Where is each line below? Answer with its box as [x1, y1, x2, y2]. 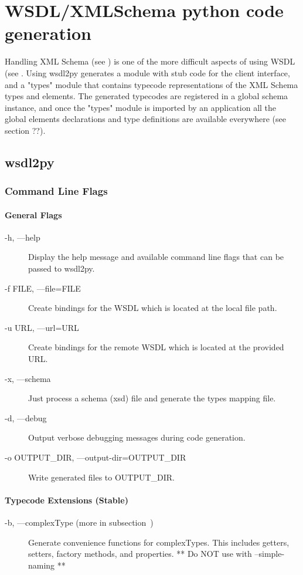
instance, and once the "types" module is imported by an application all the [5, 101, 277, 113]
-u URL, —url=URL [5, 321, 79, 333]
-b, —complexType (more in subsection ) [5, 516, 154, 528]
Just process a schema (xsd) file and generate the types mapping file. [28, 392, 276, 404]
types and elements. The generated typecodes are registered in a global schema [5, 90, 288, 102]
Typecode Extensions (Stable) [5, 493, 128, 506]
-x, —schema [5, 372, 51, 384]
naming [28, 559, 55, 571]
